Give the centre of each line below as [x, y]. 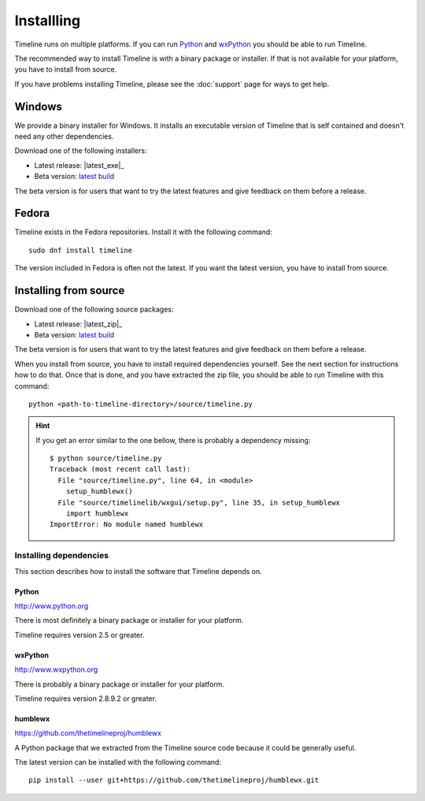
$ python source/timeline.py [106, 458]
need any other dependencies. [64, 136]
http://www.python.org [52, 605]
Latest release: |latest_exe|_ [79, 165]
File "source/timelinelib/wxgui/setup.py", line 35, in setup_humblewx [199, 502]
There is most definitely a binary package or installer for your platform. [129, 620]
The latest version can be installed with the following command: [118, 762]
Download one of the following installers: [81, 151]
